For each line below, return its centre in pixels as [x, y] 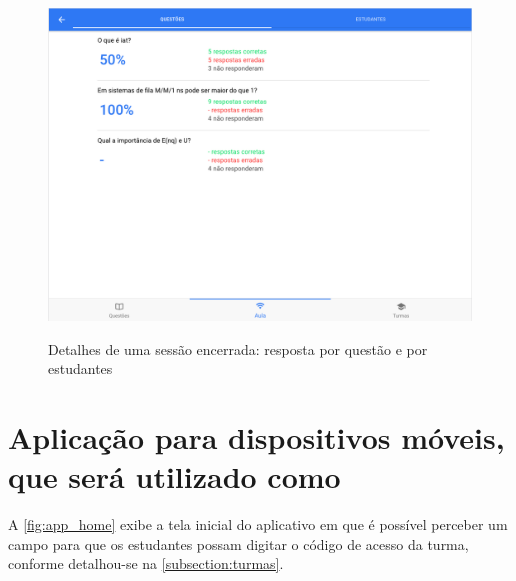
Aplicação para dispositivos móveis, [256, 437]
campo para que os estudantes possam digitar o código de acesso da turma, [238, 543]
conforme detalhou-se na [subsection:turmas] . [146, 563]
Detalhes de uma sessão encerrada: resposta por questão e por [238, 348]
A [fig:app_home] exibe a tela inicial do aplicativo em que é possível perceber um [258, 524]
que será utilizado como [174, 476]
